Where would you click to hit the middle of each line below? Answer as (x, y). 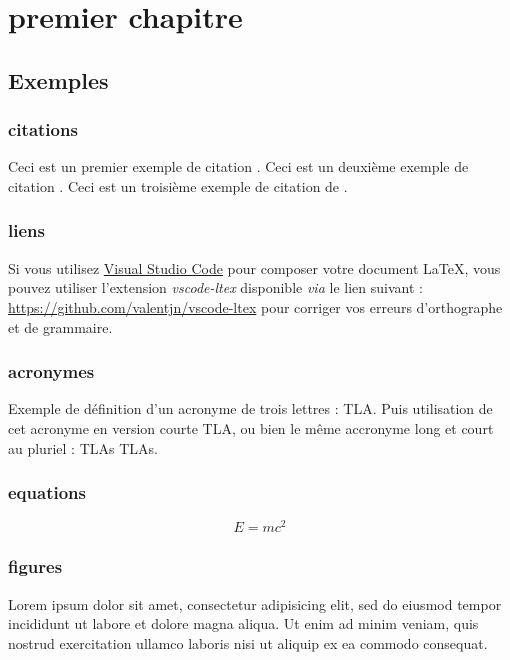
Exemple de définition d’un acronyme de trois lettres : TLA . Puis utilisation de (250, 408)
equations (47, 492)
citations (43, 129)
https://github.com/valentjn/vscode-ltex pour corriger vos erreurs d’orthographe (255, 306)
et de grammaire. (60, 326)
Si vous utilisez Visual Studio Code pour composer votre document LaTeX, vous (254, 267)
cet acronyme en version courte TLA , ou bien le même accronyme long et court (251, 427)
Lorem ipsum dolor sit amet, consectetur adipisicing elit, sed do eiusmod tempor (255, 603)
